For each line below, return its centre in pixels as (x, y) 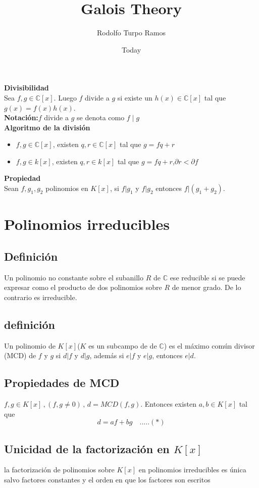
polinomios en (67, 188)
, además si (107, 355)
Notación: (21, 117)
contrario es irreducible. (41, 297)
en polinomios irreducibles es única (192, 470)
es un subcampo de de (123, 345)
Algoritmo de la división (47, 127)
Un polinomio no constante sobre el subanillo (74, 277)
